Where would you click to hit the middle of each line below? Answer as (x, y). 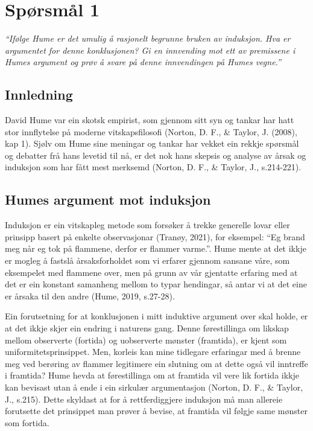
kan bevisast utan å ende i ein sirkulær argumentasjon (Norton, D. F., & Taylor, (154, 387)
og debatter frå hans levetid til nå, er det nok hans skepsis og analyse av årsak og (156, 155)
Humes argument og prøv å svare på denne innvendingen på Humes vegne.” (143, 62)
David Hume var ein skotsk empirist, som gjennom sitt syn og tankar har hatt (150, 120)
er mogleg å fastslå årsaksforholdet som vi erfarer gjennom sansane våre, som (147, 260)
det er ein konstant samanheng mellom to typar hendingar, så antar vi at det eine (156, 284)
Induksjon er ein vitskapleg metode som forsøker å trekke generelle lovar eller (147, 225)
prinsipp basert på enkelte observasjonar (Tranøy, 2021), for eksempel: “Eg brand (155, 236)
